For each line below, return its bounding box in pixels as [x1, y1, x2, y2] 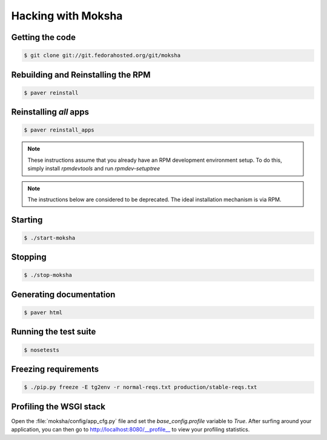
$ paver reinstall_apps [24, 127, 95, 133]
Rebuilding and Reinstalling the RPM [11, 70, 151, 80]
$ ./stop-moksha [24, 272, 73, 279]
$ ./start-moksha [24, 234, 76, 241]
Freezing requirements [11, 364, 99, 375]
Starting [11, 215, 43, 225]
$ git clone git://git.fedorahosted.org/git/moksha [24, 52, 181, 59]
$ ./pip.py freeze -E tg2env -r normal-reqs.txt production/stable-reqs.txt [24, 384, 257, 391]
